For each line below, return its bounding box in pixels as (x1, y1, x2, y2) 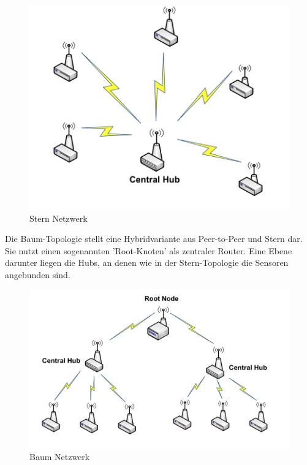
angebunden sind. (5, 268, 70, 281)
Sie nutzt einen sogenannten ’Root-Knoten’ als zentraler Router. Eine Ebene (5, 244, 292, 257)
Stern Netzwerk (29, 211, 88, 224)
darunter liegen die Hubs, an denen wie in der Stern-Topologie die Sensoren (5, 256, 289, 269)
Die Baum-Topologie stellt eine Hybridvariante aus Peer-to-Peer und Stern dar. (5, 232, 303, 245)
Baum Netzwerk (29, 450, 90, 463)
